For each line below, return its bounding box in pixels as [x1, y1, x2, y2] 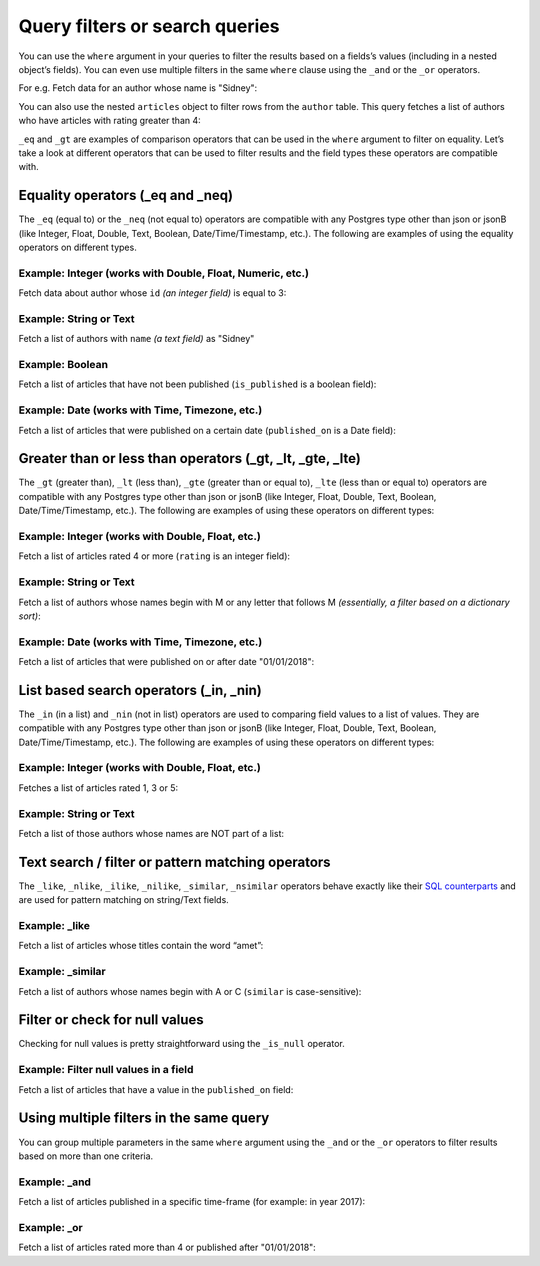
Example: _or [18, 1220, 84, 1234]
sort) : [18, 610, 42, 622]
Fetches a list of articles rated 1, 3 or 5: [18, 781, 179, 794]
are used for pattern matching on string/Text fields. [18, 894, 229, 906]
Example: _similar [18, 965, 106, 979]
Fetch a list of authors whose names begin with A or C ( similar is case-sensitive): [18, 985, 362, 997]
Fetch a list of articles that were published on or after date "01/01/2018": [18, 656, 315, 668]
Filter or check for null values [18, 1011, 204, 1029]
